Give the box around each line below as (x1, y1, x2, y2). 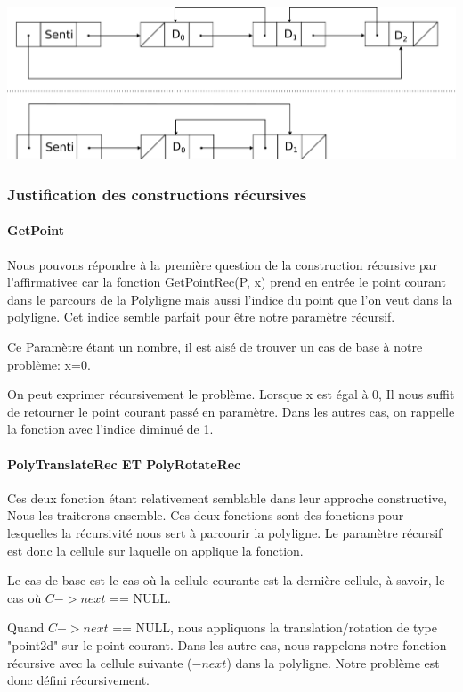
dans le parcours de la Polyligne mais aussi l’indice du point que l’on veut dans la (7, 289, 452, 308)
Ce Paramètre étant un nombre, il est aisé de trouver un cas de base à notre (7, 338, 423, 356)
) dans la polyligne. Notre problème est (226, 653, 440, 672)
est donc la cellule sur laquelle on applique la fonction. (7, 541, 304, 559)
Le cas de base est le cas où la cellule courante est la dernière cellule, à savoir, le (7, 571, 445, 590)
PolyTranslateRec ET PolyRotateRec (7, 454, 241, 473)
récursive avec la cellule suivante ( (7, 653, 192, 672)
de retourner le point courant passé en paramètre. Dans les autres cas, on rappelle (7, 402, 455, 420)
